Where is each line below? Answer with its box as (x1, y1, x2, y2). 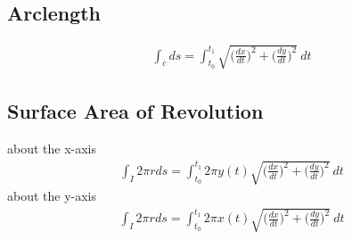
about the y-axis (7, 186, 97, 205)
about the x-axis (7, 138, 97, 157)
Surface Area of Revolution (7, 97, 264, 125)
